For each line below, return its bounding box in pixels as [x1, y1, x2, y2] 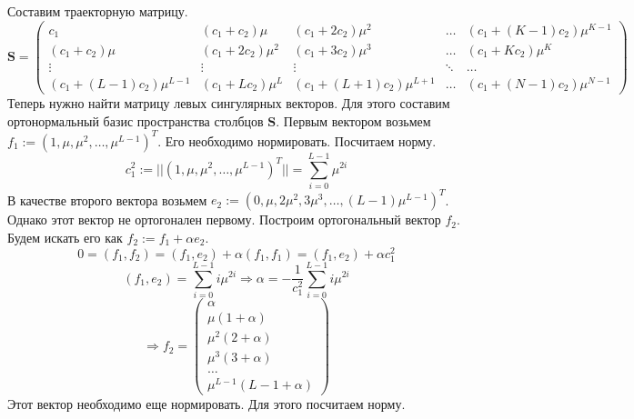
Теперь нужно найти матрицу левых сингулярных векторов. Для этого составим [7, 94, 450, 113]
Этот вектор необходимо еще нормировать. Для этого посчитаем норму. [7, 394, 406, 414]
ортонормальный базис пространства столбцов [7, 111, 264, 130]
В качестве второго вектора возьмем [7, 190, 207, 209]
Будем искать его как [7, 227, 123, 246]
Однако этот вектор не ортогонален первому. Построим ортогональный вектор [7, 210, 441, 229]
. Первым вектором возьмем [276, 111, 431, 130]
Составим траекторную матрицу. [7, 2, 188, 20]
